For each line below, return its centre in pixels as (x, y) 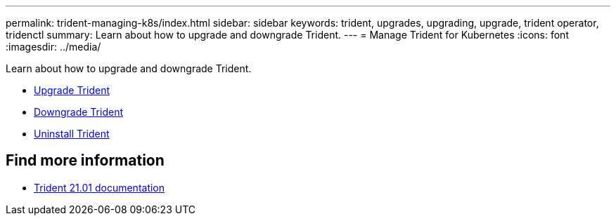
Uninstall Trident (72, 134)
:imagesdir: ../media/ (53, 47)
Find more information (85, 161)
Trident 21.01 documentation (100, 187)
